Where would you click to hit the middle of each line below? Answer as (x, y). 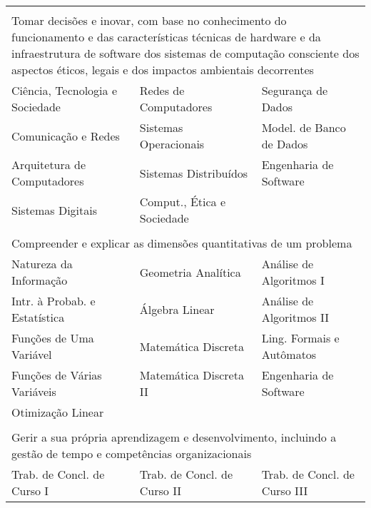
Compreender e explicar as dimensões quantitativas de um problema (182, 243)
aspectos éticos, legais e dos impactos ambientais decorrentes (163, 70)
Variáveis (34, 391)
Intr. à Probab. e (54, 301)
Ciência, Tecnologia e (64, 90)
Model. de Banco (304, 127)
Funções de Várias (57, 375)
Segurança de (295, 90)
